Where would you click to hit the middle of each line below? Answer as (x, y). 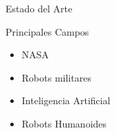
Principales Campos (47, 31)
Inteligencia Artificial (66, 100)
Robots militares (56, 77)
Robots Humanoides (64, 123)
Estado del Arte (39, 8)
